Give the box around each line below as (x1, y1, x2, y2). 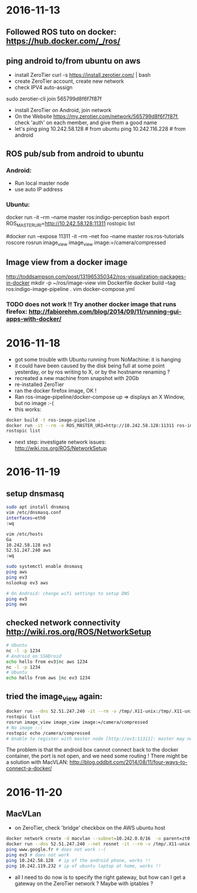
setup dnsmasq (6, 488, 64, 499)
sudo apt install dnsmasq (6, 504, 69, 510)
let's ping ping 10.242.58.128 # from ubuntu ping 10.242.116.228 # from (14, 126, 186, 133)
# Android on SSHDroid (6, 653, 62, 659)
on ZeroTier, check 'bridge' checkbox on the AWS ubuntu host (14, 824, 165, 831)
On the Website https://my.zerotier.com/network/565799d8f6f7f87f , (14, 113, 179, 120)
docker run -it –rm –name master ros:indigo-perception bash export (6, 214, 170, 221)
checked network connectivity (6, 617, 121, 628)
